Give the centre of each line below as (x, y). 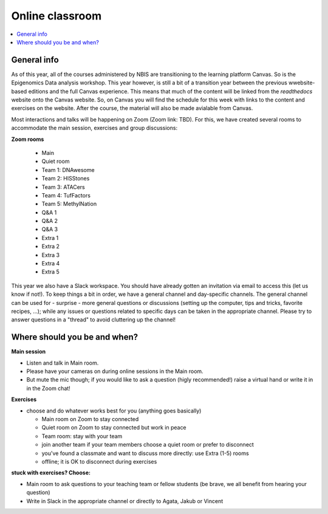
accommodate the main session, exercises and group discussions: (94, 128)
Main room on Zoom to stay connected (90, 419)
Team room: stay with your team (82, 436)
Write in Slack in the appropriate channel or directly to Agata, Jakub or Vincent (125, 501)
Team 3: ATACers (63, 187)
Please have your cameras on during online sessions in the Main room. (115, 371)
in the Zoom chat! (49, 388)
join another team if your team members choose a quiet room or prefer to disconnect (148, 445)
